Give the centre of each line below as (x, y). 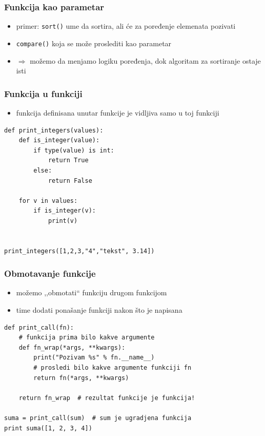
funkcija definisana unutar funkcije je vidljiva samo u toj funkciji (118, 112)
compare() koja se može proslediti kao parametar (94, 43)
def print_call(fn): (39, 327)
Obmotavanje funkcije (50, 273)
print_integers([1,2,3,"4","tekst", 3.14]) (79, 251)
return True (68, 160)
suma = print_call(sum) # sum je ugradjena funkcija (98, 418)
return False (70, 181)
